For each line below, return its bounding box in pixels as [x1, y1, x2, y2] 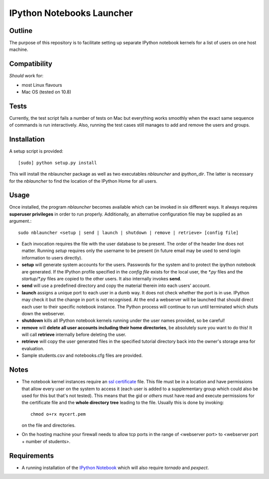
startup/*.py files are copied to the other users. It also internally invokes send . [21, 275, 182, 281]
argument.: [9, 218, 32, 224]
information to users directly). [21, 254, 83, 260]
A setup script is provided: [9, 148, 63, 154]
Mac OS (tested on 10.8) [21, 89, 72, 95]
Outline [9, 26, 32, 35]
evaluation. [21, 345, 44, 351]
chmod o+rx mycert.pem [30, 411, 86, 417]
